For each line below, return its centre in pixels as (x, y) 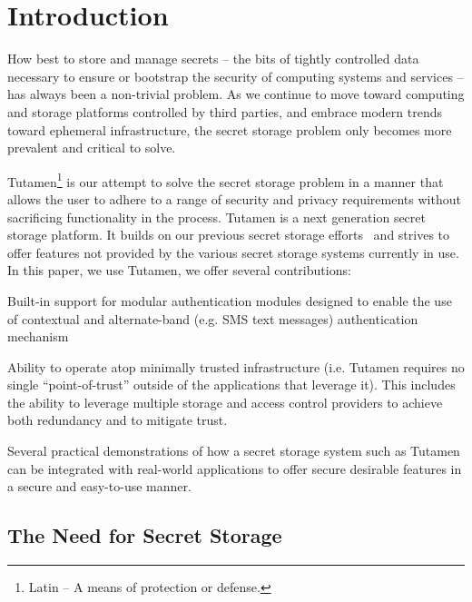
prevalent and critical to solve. (92, 148)
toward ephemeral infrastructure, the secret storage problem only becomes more (230, 129)
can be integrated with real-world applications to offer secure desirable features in (235, 468)
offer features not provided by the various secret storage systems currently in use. (233, 252)
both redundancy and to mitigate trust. (118, 420)
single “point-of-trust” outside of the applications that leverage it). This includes (231, 385)
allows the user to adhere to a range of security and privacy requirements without (234, 198)
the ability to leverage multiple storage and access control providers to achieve (225, 402)
